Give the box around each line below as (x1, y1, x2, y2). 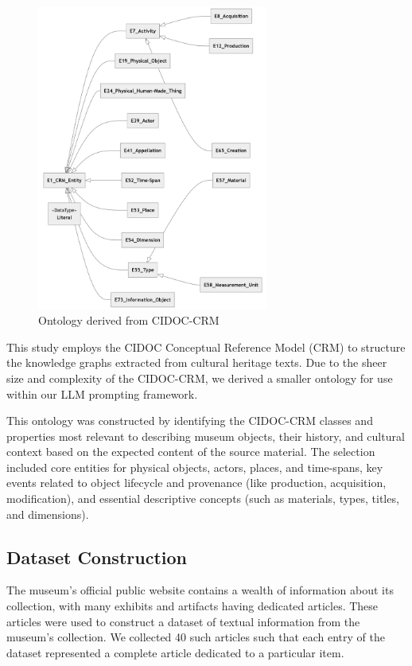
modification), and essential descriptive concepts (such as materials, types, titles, (6, 490, 399, 507)
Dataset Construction (6, 544, 187, 569)
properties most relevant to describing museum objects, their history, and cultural (6, 427, 405, 444)
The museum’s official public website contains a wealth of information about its (6, 582, 394, 598)
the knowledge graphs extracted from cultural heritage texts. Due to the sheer (6, 354, 387, 371)
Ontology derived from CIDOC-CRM (38, 312, 220, 329)
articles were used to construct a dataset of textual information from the (6, 613, 360, 629)
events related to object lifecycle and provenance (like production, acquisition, (6, 474, 387, 491)
